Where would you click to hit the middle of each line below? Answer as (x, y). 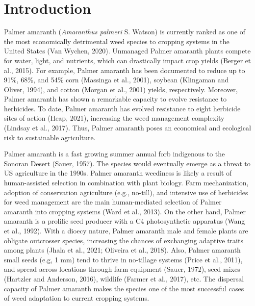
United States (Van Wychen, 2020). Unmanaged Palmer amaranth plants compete (127, 51)
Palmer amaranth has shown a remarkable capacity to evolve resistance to (115, 99)
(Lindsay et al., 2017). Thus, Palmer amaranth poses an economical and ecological (127, 128)
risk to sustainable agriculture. (50, 137)
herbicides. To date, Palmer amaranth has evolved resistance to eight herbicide (122, 108)
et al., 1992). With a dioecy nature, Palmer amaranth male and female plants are (126, 230)
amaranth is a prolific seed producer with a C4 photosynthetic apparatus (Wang (125, 221)
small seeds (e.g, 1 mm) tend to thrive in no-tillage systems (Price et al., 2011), (123, 259)
